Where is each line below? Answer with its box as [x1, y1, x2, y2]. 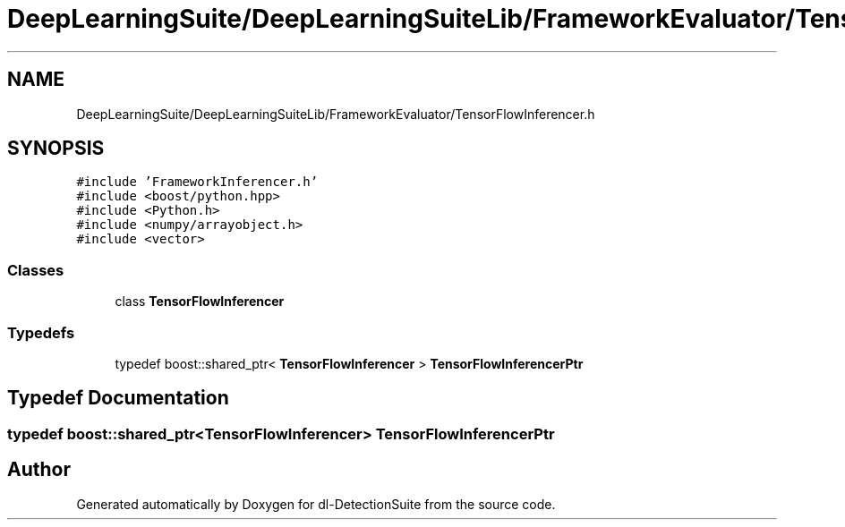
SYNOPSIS [7, 137, 105, 160]
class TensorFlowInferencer [115, 293, 285, 310]
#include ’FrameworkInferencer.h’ [76, 174, 319, 190]
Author [7, 458, 71, 481]
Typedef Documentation [7, 387, 229, 410]
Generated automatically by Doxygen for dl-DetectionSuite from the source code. [76, 496, 556, 512]
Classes [7, 260, 64, 279]
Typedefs [7, 323, 75, 342]
